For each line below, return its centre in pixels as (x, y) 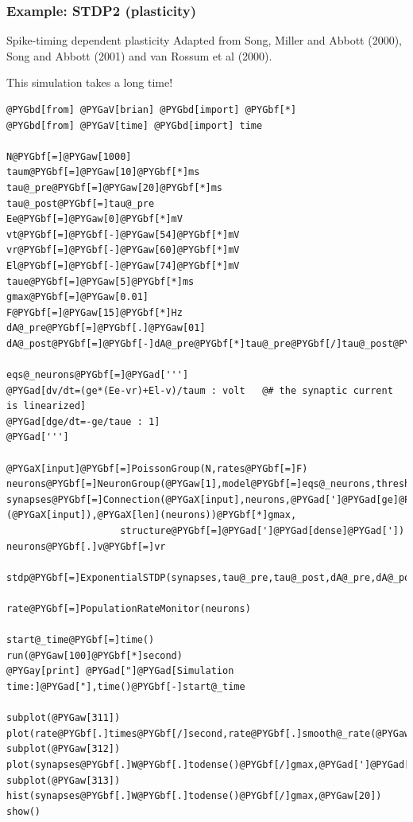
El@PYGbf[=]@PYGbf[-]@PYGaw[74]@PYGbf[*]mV (123, 265)
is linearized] (46, 406)
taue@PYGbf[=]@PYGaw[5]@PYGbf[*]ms (100, 281)
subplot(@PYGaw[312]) (64, 749)
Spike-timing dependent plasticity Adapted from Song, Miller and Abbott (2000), (205, 40)
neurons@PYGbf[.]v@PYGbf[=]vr (86, 546)
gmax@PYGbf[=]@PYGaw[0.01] (77, 297)
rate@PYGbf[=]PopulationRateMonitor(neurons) (129, 609)
